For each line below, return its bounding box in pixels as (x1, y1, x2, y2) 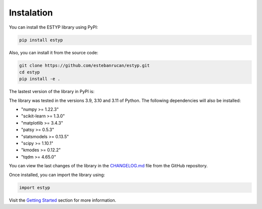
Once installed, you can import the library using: (9, 172, 105, 177)
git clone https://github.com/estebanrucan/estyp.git (19, 63, 150, 68)
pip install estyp (19, 37, 63, 43)
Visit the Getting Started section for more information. (9, 197, 116, 203)
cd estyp (19, 69, 40, 75)
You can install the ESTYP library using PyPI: (9, 24, 98, 30)
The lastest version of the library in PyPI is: (9, 89, 95, 95)
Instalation (9, 7, 53, 18)
